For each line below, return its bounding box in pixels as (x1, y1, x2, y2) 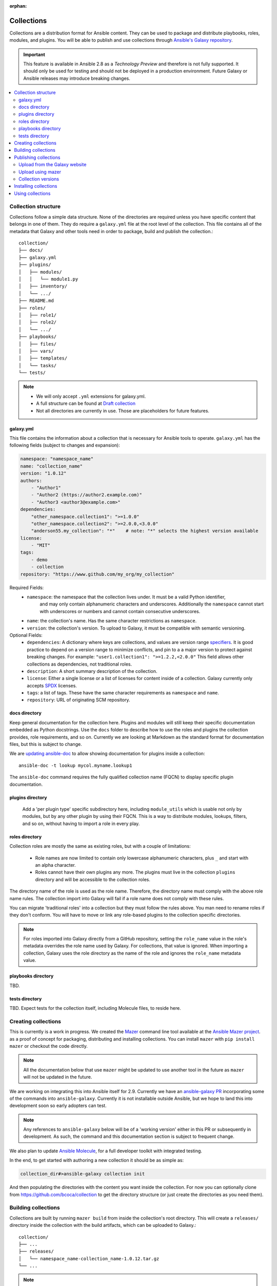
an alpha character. (35, 862, 76, 868)
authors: (20, 477, 43, 484)
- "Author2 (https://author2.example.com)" (31, 492, 142, 498)
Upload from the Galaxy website (18, 162, 87, 168)
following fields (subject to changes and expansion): (9, 442, 120, 449)
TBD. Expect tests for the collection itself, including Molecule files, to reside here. (9, 1005, 182, 1011)
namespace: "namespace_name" (20, 456, 94, 462)
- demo (31, 557, 48, 563)
